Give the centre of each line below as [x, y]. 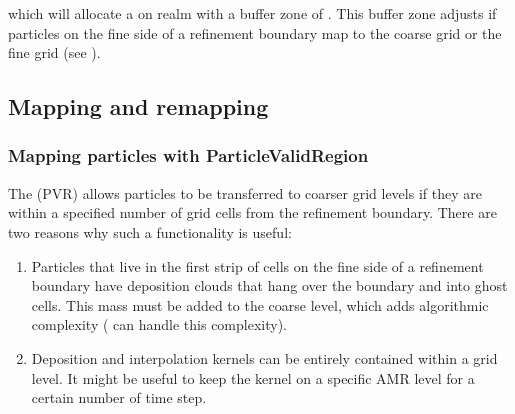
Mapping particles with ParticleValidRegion [188, 155]
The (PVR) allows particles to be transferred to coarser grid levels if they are [245, 192]
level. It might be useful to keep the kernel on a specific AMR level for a [253, 377]
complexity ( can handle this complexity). [159, 324]
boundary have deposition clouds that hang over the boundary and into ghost [269, 285]
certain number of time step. [119, 397]
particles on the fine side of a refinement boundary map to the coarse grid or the [255, 32]
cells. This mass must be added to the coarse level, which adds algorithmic [260, 304]
